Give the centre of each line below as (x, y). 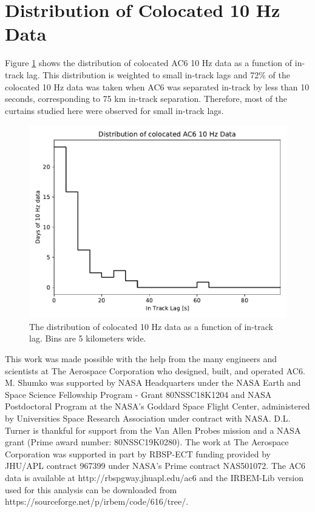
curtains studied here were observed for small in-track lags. (114, 110)
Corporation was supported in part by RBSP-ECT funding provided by (138, 453)
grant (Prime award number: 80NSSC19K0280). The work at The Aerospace (147, 442)
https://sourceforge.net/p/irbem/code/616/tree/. (97, 501)
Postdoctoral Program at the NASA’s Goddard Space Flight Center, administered (157, 406)
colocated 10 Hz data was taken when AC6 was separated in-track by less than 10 (157, 86)
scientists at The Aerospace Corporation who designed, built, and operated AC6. (155, 370)
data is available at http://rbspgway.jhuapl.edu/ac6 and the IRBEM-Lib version (154, 477)
